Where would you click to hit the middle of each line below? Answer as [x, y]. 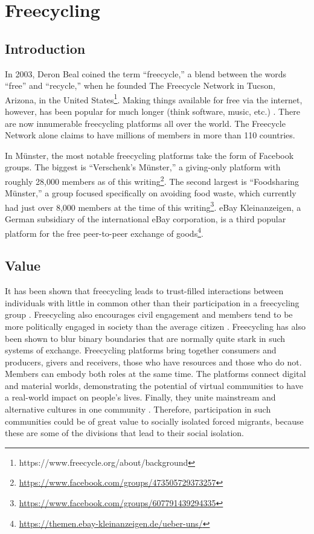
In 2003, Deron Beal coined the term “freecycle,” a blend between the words [146, 73]
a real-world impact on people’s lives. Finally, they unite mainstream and [140, 397]
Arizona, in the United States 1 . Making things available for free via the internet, [154, 98]
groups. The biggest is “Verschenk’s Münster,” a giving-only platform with [143, 167]
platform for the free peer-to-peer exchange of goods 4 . [104, 232]
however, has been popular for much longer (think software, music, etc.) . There [152, 111]
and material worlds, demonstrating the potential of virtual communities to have [154, 385]
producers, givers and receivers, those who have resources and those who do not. [153, 362]
